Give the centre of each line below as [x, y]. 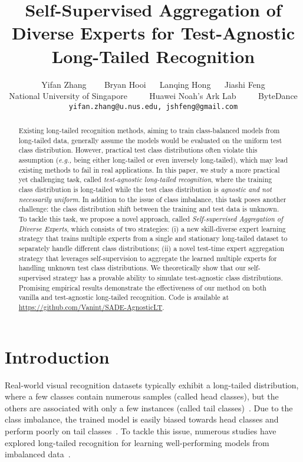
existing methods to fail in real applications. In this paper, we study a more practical [149, 169]
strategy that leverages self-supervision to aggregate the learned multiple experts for [148, 258]
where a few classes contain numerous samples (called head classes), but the [142, 396]
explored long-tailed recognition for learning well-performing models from [137, 442]
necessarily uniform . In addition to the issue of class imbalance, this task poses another [152, 199]
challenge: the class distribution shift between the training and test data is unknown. [149, 209]
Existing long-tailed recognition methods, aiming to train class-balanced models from [149, 131]
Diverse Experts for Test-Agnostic [153, 33]
